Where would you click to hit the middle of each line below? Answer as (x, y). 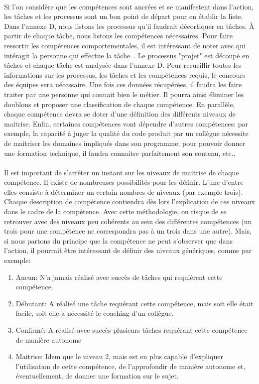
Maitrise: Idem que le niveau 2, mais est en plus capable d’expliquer (119, 356)
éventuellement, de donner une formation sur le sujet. (97, 376)
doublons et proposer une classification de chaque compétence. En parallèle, (120, 104)
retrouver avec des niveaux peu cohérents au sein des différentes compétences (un (128, 221)
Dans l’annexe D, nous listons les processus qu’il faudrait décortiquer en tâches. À (129, 26)
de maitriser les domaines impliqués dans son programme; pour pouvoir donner (125, 143)
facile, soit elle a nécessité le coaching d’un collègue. (95, 313)
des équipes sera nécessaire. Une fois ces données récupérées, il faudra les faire (123, 84)
